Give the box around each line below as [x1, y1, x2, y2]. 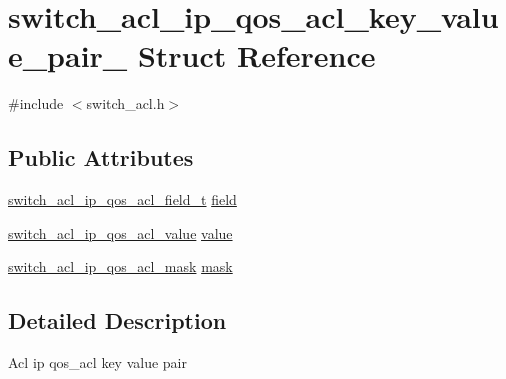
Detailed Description [8, 305, 227, 336]
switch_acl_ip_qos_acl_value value [8, 222, 233, 243]
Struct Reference [137, 35, 376, 76]
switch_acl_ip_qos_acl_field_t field [8, 189, 237, 210]
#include [8, 93, 64, 114]
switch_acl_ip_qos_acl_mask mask [8, 256, 233, 277]
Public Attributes [8, 142, 194, 173]
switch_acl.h [86, 93, 165, 114]
